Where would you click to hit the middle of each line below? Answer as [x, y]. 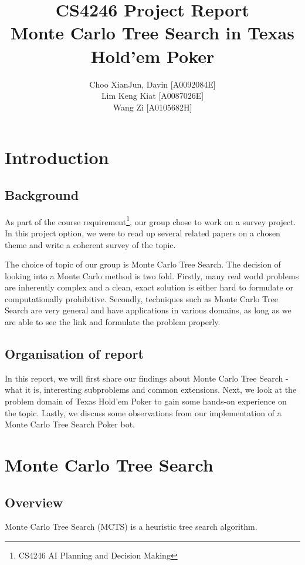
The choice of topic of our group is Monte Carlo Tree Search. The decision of [143, 264]
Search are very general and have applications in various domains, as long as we [148, 310]
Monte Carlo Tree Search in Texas [152, 33]
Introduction [57, 157]
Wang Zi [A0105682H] [152, 107]
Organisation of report [74, 354]
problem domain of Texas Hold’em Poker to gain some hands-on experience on [146, 401]
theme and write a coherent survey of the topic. [90, 244]
